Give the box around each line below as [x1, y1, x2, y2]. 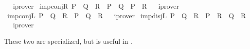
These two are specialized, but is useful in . [4, 36, 132, 46]
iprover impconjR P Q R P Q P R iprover [13, 1, 179, 11]
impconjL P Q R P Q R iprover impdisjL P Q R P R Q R [7, 10, 246, 20]
